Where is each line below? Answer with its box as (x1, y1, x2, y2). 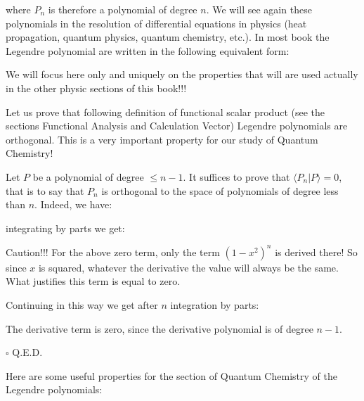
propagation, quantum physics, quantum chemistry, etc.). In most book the (6, 30, 330, 44)
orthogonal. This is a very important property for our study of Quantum (6, 132, 318, 146)
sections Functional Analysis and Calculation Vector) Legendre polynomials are (6, 118, 348, 133)
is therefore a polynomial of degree (48, 2, 197, 16)
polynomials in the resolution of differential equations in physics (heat (6, 15, 307, 30)
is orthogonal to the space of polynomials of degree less (101, 183, 339, 198)
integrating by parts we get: (6, 220, 125, 235)
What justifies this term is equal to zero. (6, 274, 181, 288)
